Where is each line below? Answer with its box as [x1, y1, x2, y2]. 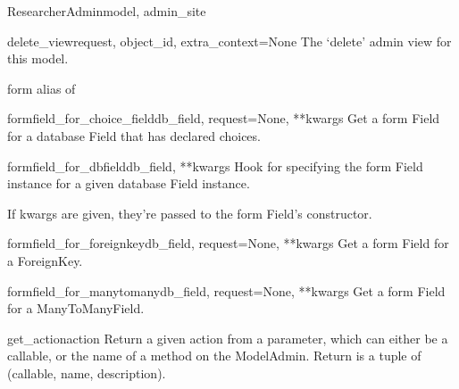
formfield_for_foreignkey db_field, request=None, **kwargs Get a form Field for [7, 234, 449, 252]
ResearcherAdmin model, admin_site [7, 2, 206, 20]
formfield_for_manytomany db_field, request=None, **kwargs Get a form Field [7, 281, 446, 300]
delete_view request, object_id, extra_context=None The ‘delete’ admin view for [7, 31, 452, 50]
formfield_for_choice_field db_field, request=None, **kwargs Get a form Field [7, 109, 440, 128]
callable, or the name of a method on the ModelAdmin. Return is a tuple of [7, 346, 421, 365]
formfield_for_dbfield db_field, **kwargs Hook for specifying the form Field [7, 156, 423, 175]
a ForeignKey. [7, 251, 83, 269]
